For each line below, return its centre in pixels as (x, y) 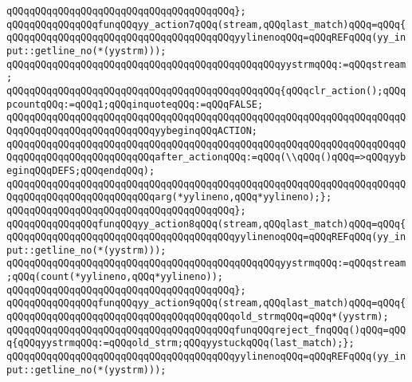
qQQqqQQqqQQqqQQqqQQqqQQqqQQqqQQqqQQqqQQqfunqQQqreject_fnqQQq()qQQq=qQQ (206, 330)
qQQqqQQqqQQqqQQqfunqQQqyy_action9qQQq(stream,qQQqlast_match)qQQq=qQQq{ (206, 303)
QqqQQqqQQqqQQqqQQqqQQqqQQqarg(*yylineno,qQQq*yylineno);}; (169, 197)
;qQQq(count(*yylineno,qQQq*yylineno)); (115, 277)
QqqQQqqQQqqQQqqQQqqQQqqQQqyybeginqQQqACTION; (132, 130)
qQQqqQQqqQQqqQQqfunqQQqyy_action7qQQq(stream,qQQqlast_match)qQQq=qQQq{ (206, 24)
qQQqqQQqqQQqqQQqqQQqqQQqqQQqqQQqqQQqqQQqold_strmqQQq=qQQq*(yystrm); (198, 317)
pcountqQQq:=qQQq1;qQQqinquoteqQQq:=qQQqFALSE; (135, 104)
